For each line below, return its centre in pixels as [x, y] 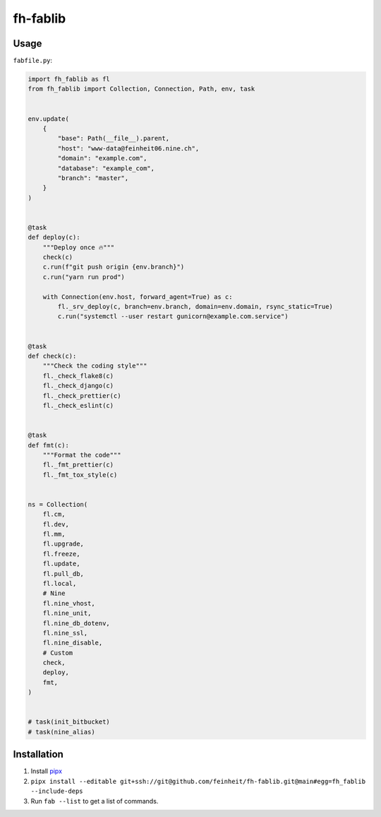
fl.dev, [56, 524]
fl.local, [60, 583]
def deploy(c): [54, 237]
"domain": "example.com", [102, 158]
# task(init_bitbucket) [69, 722]
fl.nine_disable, [73, 643]
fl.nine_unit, [67, 613]
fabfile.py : [33, 61]
